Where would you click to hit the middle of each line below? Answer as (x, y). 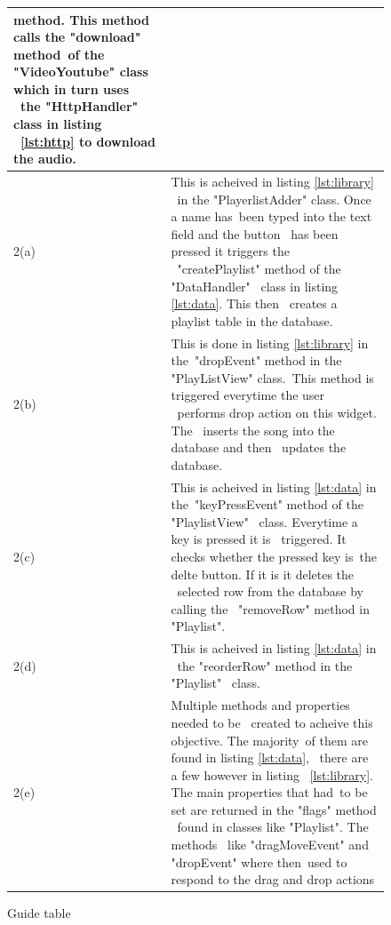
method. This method (82, 19)
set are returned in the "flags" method (274, 809)
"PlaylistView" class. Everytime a (264, 521)
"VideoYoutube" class (81, 72)
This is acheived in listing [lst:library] (272, 182)
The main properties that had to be (269, 792)
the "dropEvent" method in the (256, 360)
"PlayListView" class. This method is (272, 377)
